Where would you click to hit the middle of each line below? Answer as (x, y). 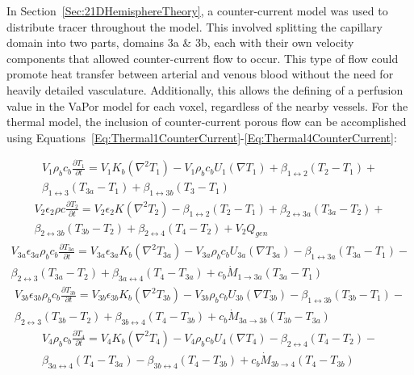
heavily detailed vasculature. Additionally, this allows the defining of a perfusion (205, 89)
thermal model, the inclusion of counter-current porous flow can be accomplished (207, 122)
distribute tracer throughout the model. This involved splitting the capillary (194, 26)
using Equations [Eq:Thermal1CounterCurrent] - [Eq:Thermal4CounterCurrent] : (202, 137)
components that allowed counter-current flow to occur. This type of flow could (203, 58)
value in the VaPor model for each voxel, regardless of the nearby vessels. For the (207, 105)
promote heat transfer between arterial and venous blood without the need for (200, 74)
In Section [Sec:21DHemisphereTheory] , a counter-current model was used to (197, 11)
